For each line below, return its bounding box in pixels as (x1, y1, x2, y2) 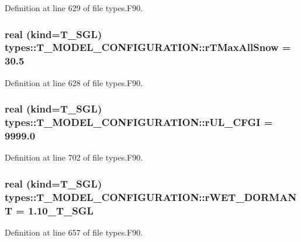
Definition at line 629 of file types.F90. (5, 2, 143, 13)
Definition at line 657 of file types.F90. (5, 226, 143, 238)
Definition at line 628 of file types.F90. (5, 76, 143, 88)
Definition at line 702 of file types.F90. (5, 151, 143, 163)
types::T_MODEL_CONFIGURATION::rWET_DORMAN (5, 189, 297, 204)
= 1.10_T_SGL (16, 203, 94, 217)
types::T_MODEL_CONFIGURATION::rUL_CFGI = (5, 115, 273, 129)
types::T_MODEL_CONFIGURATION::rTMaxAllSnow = (5, 40, 291, 54)
